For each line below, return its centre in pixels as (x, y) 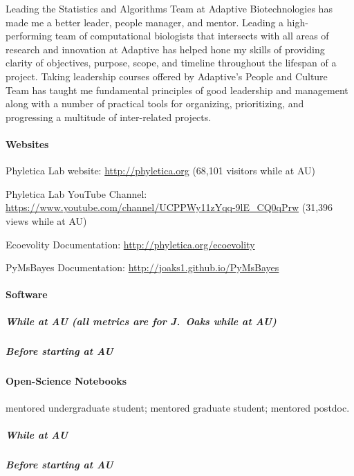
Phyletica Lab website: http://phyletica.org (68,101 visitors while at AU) (160, 171)
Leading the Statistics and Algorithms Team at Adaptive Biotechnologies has (169, 8)
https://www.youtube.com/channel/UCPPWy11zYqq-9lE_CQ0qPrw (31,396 (169, 207)
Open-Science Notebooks (66, 381)
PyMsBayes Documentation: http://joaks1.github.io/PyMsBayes (142, 267)
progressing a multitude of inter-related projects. (109, 117)
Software (27, 294)
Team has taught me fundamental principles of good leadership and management (177, 90)
